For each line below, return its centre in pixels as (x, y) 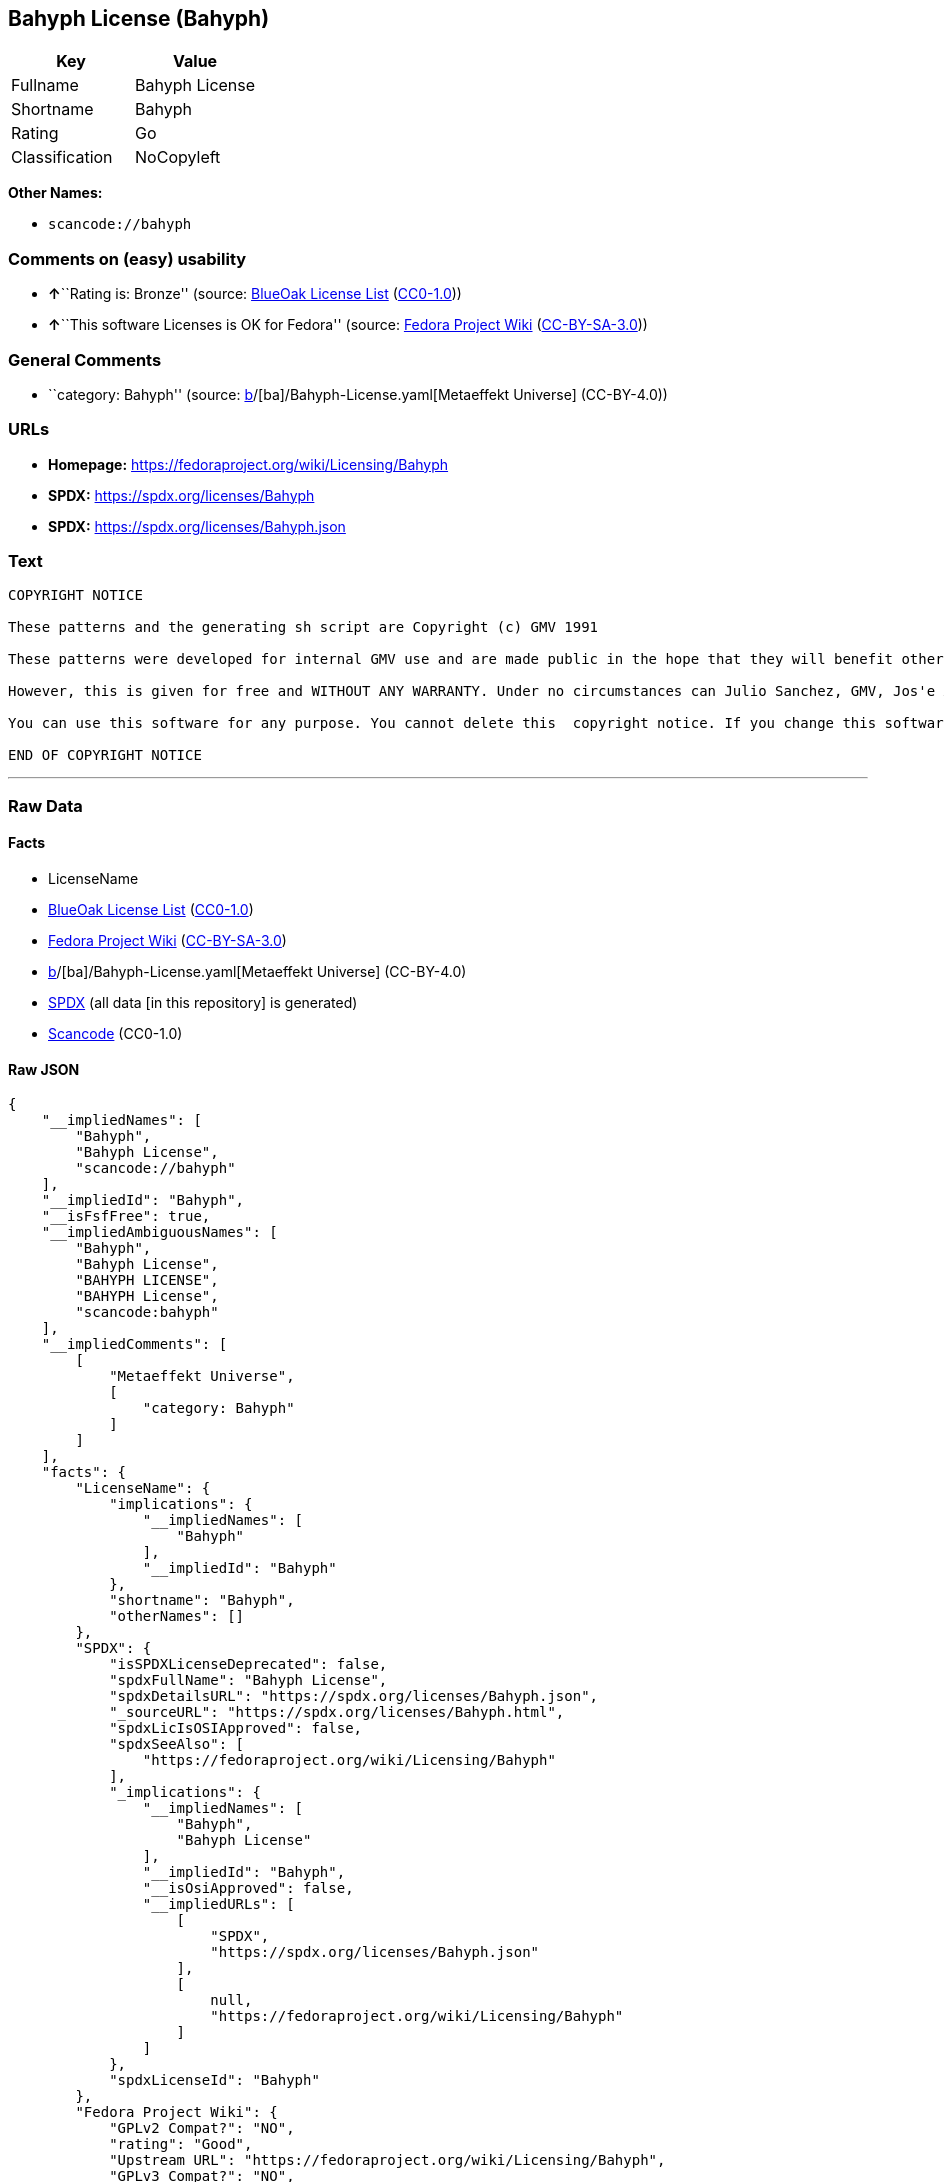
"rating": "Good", (181, 2144)
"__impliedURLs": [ (218, 1904)
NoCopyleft (178, 157)
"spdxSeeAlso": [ (177, 1744)
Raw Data (45, 805)
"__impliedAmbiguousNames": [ (159, 1232)
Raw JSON (44, 1069)
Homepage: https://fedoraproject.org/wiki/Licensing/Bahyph (248, 464)
